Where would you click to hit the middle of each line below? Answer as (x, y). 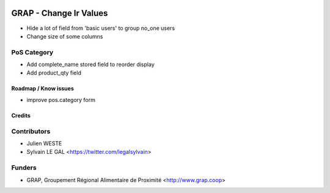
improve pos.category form (61, 100)
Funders (24, 168)
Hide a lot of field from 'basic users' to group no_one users (101, 28)
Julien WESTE (44, 143)
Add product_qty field (54, 73)
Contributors (31, 131)
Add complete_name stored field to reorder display (91, 65)
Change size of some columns (65, 36)
